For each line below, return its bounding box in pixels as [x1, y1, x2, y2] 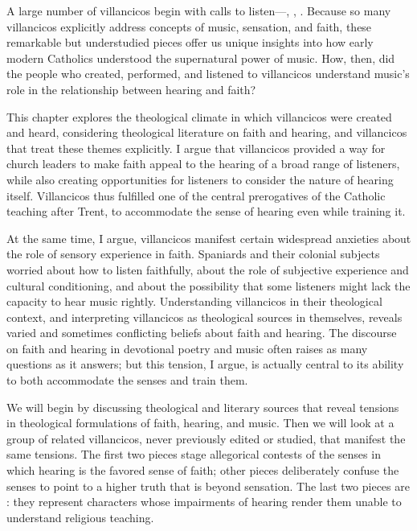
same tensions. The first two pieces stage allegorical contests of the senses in [6, 446, 381, 463]
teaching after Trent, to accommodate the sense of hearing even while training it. [6, 203, 406, 220]
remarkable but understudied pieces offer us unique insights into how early [6, 34, 374, 51]
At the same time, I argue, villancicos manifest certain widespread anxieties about [6, 229, 411, 246]
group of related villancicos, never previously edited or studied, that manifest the [6, 430, 406, 447]
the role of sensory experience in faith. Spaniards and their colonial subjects [6, 245, 380, 262]
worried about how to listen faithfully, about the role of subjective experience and [6, 261, 409, 278]
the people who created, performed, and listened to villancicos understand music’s [6, 65, 410, 82]
